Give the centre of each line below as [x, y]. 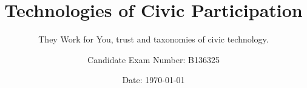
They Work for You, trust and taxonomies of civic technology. [153, 39]
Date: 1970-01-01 [153, 80]
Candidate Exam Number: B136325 [153, 59]
